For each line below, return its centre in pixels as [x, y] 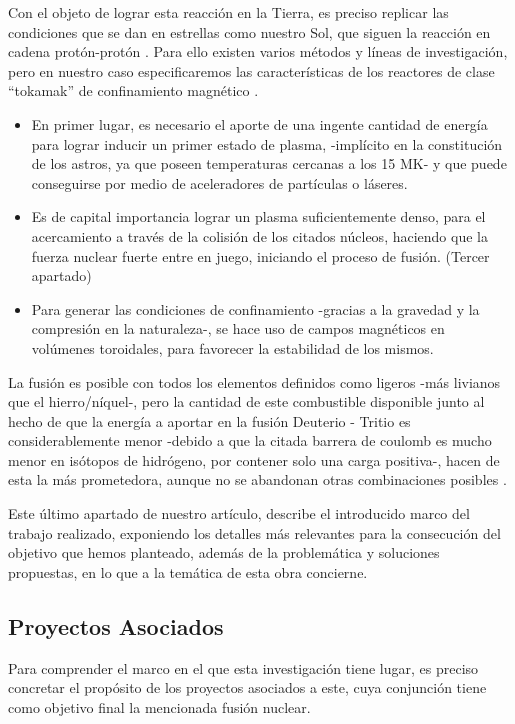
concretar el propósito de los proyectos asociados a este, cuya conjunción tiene [247, 687]
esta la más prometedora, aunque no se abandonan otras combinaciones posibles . [257, 479]
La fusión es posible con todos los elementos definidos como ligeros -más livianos [254, 381]
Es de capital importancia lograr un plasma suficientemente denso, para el [258, 216]
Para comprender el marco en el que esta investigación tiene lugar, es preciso [243, 667]
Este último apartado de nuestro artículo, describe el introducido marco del [239, 513]
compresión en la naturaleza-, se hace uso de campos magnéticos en [238, 328]
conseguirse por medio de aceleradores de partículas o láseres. [219, 182]
